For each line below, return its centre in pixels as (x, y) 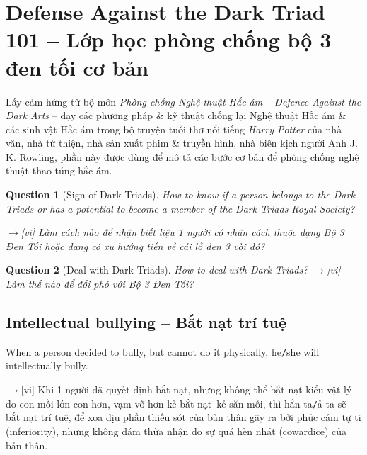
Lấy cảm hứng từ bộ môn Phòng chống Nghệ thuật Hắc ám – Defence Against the (183, 101)
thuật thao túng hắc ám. (59, 170)
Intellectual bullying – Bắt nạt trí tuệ (146, 322)
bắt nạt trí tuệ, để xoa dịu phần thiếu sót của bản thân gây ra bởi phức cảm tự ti (183, 417)
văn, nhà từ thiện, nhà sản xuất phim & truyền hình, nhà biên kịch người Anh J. (182, 143)
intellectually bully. (47, 365)
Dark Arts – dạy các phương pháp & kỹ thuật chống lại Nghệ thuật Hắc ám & (176, 115)
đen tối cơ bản (77, 67)
